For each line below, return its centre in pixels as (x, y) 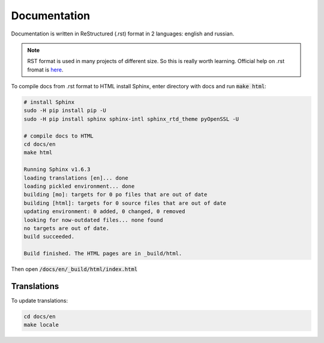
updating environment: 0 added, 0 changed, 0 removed (104, 211)
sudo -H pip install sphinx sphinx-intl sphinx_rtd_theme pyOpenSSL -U (131, 119)
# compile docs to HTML (59, 136)
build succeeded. (49, 237)
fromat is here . (45, 70)
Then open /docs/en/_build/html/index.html (74, 269)
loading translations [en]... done (76, 178)
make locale (41, 325)
